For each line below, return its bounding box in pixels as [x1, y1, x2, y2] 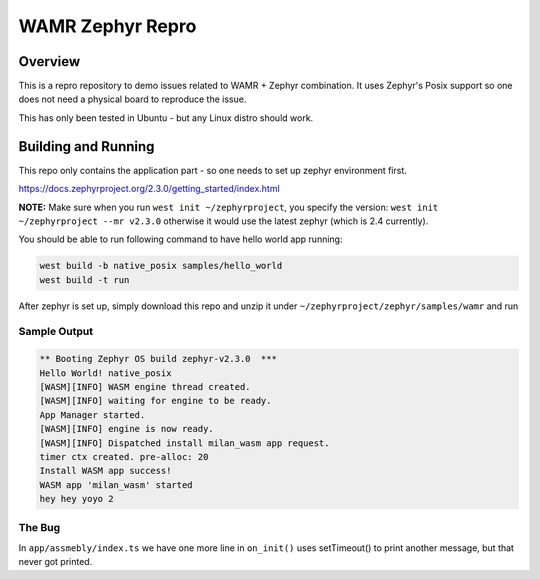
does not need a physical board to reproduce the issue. [18, 93, 247, 105]
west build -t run [39, 274, 130, 285]
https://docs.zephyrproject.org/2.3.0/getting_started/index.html [18, 183, 280, 195]
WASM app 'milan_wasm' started [39, 479, 194, 490]
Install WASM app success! [39, 465, 172, 477]
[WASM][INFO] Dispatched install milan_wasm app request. [39, 437, 330, 449]
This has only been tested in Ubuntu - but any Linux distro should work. [18, 111, 314, 124]
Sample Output [18, 325, 94, 339]
